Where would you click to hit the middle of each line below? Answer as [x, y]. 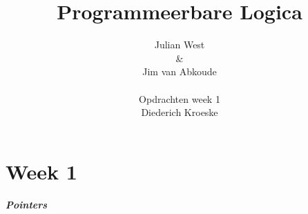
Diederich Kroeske [180, 112]
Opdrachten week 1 [180, 98]
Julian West [180, 45]
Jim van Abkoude [180, 71]
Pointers [27, 205]
